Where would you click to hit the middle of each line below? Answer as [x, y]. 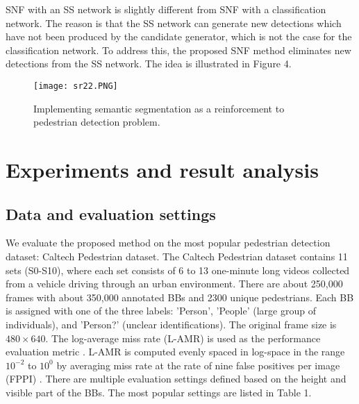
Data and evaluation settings [111, 213]
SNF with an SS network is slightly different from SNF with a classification [166, 9]
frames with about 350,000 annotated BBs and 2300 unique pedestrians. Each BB [180, 297]
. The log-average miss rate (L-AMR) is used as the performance [183, 338]
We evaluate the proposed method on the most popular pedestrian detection [168, 243]
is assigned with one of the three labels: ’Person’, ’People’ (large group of [161, 311]
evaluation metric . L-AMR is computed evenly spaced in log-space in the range [175, 352]
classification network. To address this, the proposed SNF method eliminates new [178, 50]
